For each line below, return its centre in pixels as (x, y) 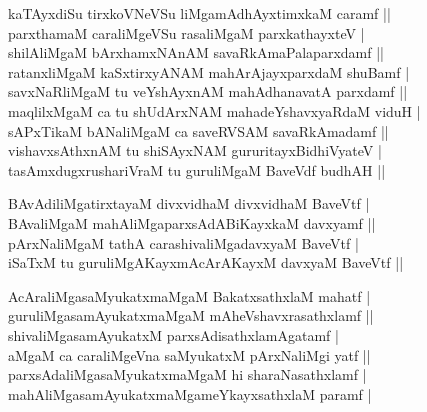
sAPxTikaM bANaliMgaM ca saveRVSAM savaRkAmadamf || (198, 130)
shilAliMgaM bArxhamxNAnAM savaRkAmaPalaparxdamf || (196, 52)
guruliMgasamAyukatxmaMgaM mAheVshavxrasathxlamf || (191, 315)
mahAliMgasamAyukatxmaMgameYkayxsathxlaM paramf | (190, 393)
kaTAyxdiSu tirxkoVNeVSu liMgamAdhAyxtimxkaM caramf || (199, 13)
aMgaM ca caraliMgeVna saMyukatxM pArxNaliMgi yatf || (189, 354)
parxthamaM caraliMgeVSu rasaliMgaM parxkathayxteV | (186, 32)
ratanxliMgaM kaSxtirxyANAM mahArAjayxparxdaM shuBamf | (209, 71)
